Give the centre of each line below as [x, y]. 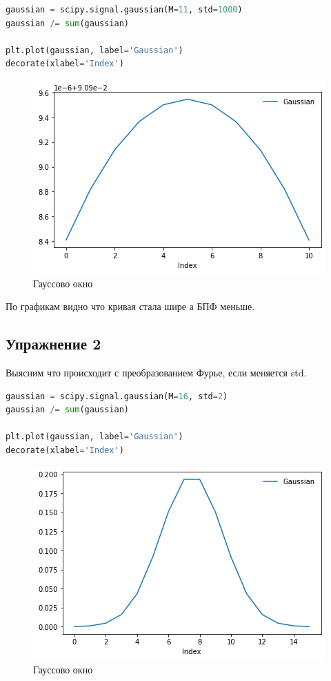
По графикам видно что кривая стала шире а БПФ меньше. [130, 306]
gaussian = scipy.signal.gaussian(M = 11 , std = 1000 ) [124, 10]
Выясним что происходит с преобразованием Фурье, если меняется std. [156, 372]
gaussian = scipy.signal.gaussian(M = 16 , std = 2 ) [117, 396]
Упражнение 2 [53, 344]
